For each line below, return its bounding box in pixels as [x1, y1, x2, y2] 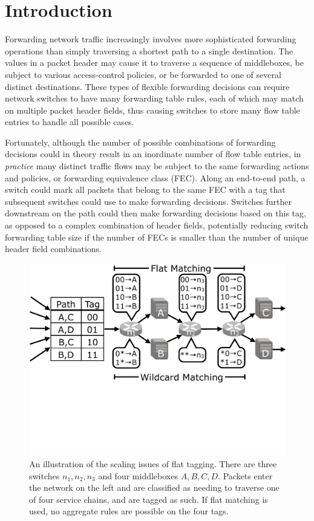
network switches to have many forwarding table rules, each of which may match [5, 92, 304, 105]
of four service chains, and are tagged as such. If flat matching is [29, 493, 268, 505]
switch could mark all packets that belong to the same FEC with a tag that [5, 183, 286, 196]
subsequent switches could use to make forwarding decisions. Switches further [5, 195, 292, 207]
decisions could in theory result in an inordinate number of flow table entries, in [5, 147, 301, 160]
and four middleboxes [98, 469, 178, 482]
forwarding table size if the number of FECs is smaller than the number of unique [5, 230, 309, 243]
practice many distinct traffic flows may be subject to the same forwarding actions [5, 160, 309, 172]
